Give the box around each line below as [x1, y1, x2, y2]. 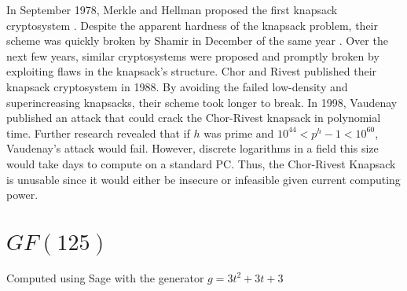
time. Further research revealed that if [6, 124, 190, 141]
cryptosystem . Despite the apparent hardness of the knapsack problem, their [6, 17, 378, 33]
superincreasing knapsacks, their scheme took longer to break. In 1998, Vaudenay [6, 94, 398, 110]
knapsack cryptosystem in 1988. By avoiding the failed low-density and [6, 78, 348, 94]
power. [6, 186, 38, 203]
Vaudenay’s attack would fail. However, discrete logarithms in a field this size [6, 140, 379, 157]
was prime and [203, 124, 274, 141]
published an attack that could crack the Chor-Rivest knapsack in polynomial [6, 109, 381, 126]
